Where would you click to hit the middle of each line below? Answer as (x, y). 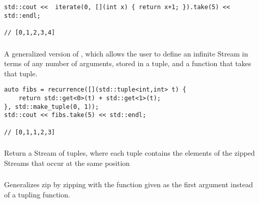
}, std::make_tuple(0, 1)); (52, 107)
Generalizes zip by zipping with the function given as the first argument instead (128, 184)
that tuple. (21, 73)
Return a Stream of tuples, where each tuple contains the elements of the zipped (129, 153)
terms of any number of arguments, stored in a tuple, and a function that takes (128, 63)
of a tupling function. (37, 194)
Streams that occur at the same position (67, 163)
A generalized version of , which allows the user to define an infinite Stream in (126, 53)
